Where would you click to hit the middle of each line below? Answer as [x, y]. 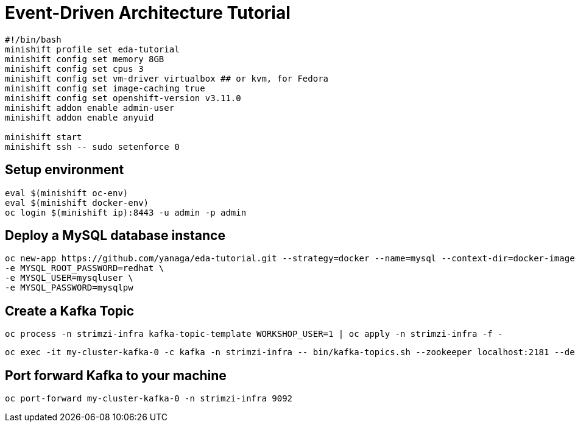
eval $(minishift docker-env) [77, 203]
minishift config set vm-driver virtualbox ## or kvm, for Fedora [167, 78]
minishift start [44, 137]
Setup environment [65, 170]
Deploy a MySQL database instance [115, 236]
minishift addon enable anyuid [79, 117]
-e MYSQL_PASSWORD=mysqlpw [69, 288]
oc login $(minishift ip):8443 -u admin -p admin [126, 212]
